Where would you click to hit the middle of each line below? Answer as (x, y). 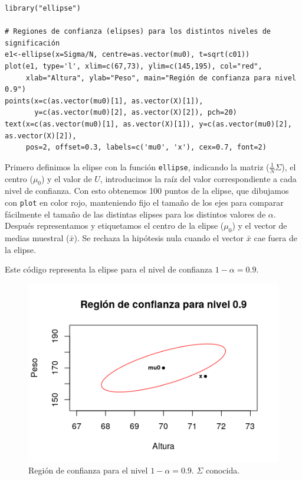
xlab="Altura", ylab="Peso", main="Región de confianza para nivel (161, 78)
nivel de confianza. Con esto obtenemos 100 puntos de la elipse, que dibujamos (147, 191)
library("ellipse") (43, 8)
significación (32, 43)
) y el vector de (260, 226)
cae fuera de (275, 237)
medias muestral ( (37, 237)
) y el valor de (67, 178)
